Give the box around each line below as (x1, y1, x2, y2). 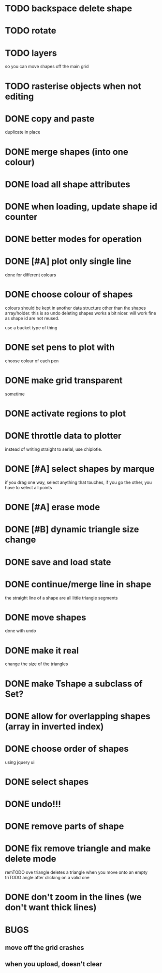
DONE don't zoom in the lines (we (5, 892, 142, 902)
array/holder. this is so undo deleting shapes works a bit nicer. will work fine (5, 310, 156, 316)
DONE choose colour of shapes (5, 289, 133, 300)
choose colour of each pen (5, 358, 59, 364)
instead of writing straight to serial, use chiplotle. (5, 446, 103, 452)
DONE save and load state (5, 556, 111, 567)
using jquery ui (5, 759, 35, 765)
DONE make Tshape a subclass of (5, 678, 143, 689)
